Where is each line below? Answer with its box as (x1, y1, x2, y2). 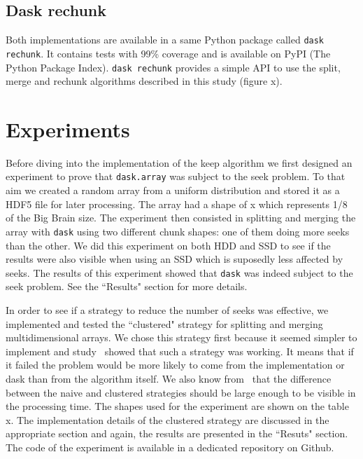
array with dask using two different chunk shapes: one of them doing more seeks (6, 224, 350, 238)
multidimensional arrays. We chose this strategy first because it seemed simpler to (6, 330, 357, 345)
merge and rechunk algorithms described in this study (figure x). (6, 74, 283, 88)
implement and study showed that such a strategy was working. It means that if (6, 343, 354, 358)
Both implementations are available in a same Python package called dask (6, 32, 325, 47)
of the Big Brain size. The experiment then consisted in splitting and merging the (6, 210, 356, 225)
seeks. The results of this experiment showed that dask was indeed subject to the (6, 265, 353, 280)
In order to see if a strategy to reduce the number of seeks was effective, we (6, 303, 329, 317)
